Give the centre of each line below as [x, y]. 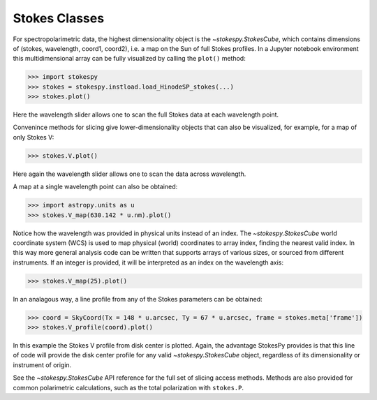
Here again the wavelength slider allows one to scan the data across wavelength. [130, 174]
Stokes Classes [59, 18]
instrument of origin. [42, 365]
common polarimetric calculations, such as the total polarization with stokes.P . [128, 387]
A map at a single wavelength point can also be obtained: [95, 187]
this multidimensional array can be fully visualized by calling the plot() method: [129, 59]
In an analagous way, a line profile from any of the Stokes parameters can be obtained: [138, 299]
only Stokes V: [34, 137]
